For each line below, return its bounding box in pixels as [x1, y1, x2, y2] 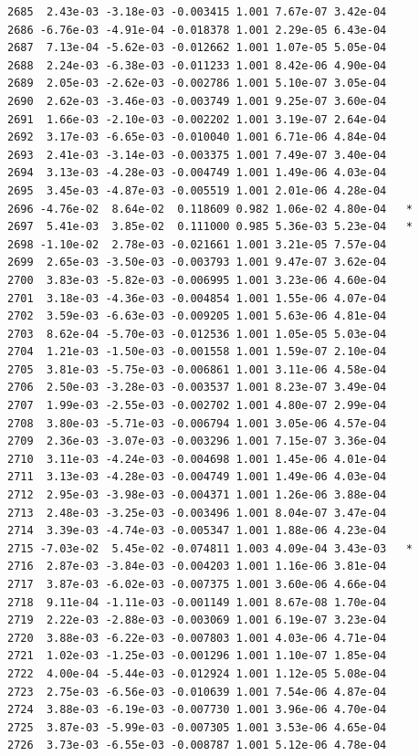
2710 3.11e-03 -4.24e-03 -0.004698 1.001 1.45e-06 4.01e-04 [7, 452, 387, 466]
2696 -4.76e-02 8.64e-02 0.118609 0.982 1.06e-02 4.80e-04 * [7, 202, 413, 215]
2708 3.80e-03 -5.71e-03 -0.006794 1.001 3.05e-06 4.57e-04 [7, 416, 387, 430]
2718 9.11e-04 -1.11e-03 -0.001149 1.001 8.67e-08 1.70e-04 [7, 595, 387, 609]
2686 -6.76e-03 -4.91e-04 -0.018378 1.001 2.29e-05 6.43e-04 [7, 23, 387, 37]
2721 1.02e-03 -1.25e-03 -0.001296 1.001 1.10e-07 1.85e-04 [7, 649, 387, 663]
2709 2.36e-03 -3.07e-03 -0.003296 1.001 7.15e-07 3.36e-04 [7, 435, 387, 448]
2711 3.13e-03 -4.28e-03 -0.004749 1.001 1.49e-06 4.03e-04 [7, 470, 387, 484]
